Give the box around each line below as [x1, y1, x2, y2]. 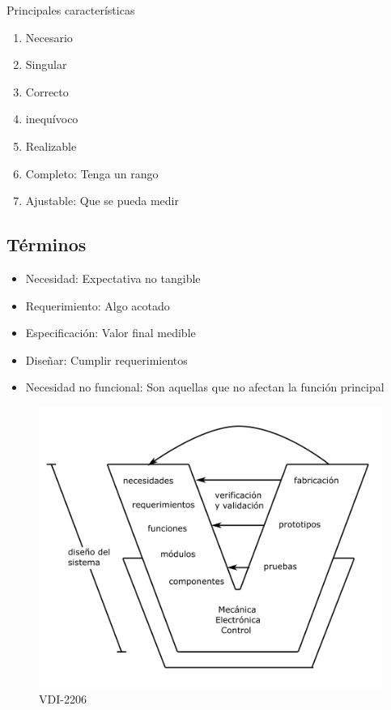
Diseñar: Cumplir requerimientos [25, 351, 188, 368]
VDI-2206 [39, 691, 87, 708]
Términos [6, 232, 87, 257]
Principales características [6, 2, 135, 18]
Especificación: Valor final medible [25, 324, 196, 341]
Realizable [25, 137, 77, 154]
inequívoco [25, 110, 79, 127]
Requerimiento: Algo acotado [25, 297, 170, 314]
